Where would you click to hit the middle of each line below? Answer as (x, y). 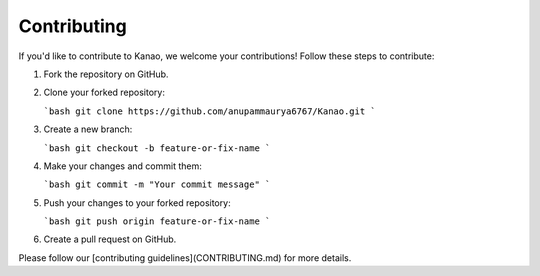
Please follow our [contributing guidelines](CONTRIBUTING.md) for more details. (185, 257)
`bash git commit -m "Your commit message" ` (157, 184)
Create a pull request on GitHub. (110, 239)
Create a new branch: (88, 129)
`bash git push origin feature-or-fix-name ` (157, 221)
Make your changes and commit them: (122, 166)
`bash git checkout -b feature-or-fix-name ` (157, 148)
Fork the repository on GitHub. (106, 74)
